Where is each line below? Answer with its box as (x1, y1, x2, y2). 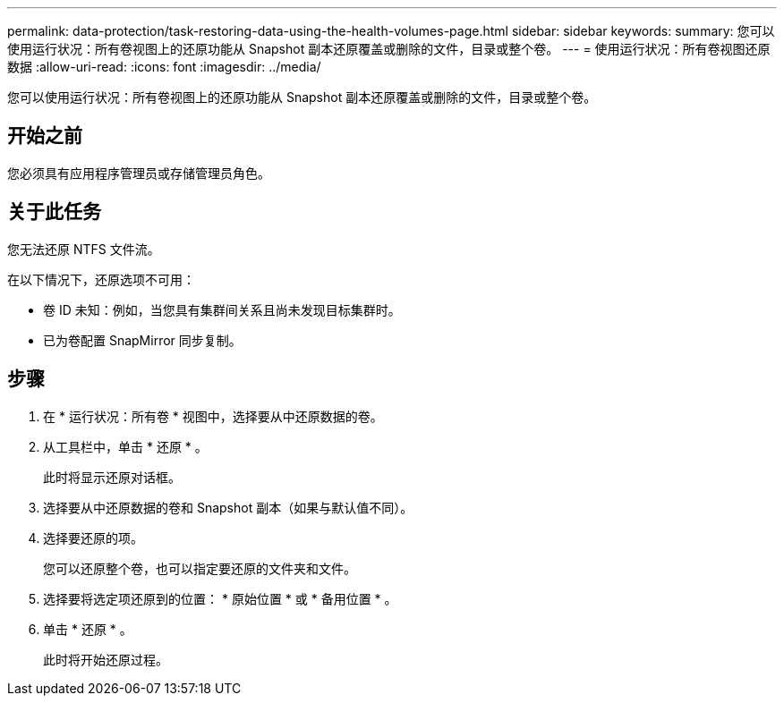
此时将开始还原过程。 (43, 651, 168, 667)
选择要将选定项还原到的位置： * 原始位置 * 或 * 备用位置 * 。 (43, 590, 397, 606)
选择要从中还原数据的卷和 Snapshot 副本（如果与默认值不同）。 (43, 499, 413, 515)
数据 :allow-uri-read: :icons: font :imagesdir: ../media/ (7, 59, 321, 74)
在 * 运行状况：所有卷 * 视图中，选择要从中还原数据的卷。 (43, 408, 383, 424)
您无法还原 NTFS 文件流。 (7, 241, 160, 257)
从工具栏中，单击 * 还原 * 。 (43, 438, 208, 454)
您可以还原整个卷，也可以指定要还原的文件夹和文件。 (43, 560, 356, 576)
